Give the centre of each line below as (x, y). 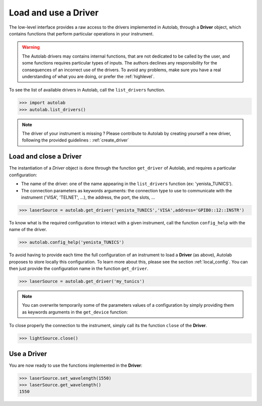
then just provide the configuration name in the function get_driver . (79, 268)
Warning (31, 47)
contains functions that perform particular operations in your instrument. (81, 33)
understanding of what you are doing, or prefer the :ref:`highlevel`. (88, 76)
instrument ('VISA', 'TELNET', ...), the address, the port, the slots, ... (88, 197)
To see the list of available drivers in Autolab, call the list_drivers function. (87, 90)
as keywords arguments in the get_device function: (75, 312)
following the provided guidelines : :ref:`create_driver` (76, 140)
